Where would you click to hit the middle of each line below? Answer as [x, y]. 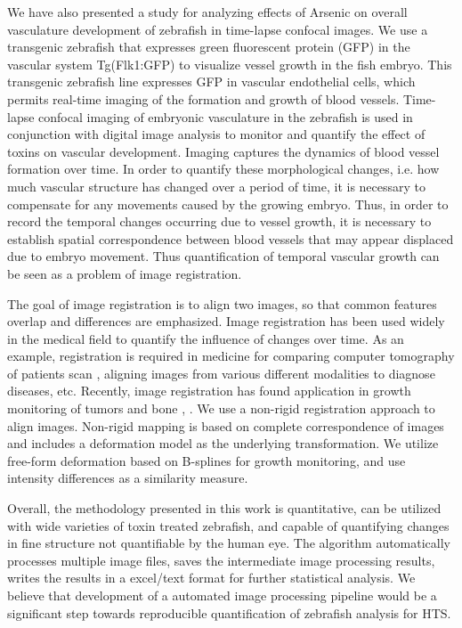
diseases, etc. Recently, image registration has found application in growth [209, 391]
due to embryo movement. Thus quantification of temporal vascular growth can [223, 256]
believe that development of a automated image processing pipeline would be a [222, 595]
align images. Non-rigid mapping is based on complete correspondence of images [226, 425]
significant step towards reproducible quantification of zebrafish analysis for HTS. [229, 612]
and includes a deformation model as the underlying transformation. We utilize [223, 443]
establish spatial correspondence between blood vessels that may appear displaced [231, 238]
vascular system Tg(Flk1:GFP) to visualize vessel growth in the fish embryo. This [230, 64]
